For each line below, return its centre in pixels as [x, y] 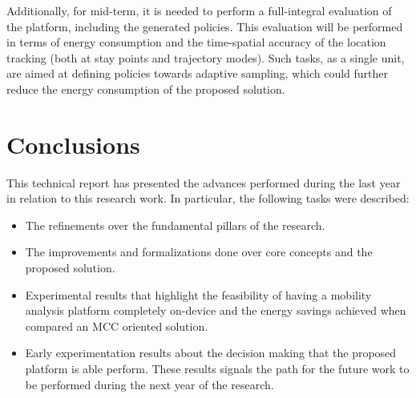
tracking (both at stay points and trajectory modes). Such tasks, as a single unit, [206, 57]
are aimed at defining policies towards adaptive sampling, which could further [198, 73]
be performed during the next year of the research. [149, 384]
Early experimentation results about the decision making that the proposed [211, 353]
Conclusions [73, 144]
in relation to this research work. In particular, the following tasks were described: [208, 198]
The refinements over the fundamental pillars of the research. [175, 225]
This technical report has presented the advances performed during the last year [204, 182]
